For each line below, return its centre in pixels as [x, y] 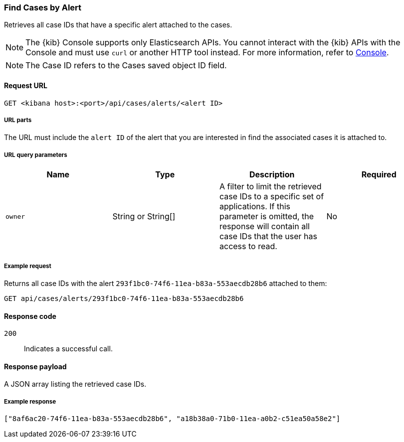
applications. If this [255, 207]
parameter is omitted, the [267, 217]
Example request [28, 266]
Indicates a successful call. [68, 349]
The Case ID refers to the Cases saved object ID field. [126, 66]
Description [272, 175]
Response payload [35, 366]
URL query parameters [36, 155]
